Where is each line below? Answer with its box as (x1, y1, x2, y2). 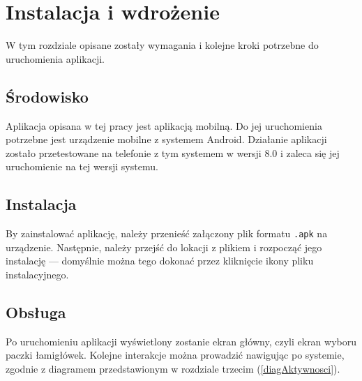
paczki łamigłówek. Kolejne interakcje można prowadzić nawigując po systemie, (6, 348, 345, 362)
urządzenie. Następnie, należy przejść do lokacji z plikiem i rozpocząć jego (6, 239, 322, 254)
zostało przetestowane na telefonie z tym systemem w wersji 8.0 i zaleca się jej (6, 145, 340, 160)
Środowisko (6, 85, 89, 107)
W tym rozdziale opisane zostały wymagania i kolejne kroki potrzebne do (6, 38, 319, 52)
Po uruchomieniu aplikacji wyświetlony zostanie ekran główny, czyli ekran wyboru (6, 334, 357, 348)
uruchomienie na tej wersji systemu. (6, 159, 158, 174)
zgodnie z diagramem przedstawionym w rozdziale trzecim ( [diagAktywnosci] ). (6, 361, 340, 375)
